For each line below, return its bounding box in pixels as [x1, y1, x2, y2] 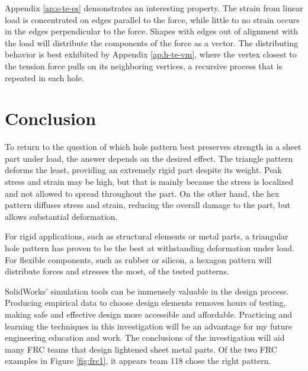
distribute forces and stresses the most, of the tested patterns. [5, 265, 229, 277]
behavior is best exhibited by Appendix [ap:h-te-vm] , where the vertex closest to [5, 48, 297, 60]
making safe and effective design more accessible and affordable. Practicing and [5, 308, 293, 320]
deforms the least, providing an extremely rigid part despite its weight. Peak [5, 164, 282, 176]
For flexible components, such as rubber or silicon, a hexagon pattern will [5, 253, 272, 266]
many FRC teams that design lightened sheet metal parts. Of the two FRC [5, 343, 277, 355]
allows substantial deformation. [5, 210, 118, 222]
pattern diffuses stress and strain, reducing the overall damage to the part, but [5, 199, 291, 211]
